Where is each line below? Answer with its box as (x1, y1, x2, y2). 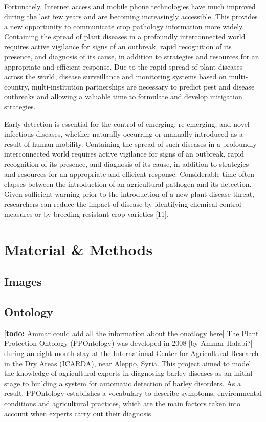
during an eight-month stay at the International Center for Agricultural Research (4, 348, 259, 359)
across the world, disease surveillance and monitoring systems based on (4, 71, 227, 82)
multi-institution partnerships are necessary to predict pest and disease (32, 81, 255, 92)
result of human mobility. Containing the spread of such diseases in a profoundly (4, 138, 257, 149)
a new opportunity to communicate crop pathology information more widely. (4, 21, 245, 32)
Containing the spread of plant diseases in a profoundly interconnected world (4, 31, 246, 41)
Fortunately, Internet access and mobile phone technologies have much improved (4, 1, 256, 11)
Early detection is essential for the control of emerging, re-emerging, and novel (4, 118, 250, 129)
